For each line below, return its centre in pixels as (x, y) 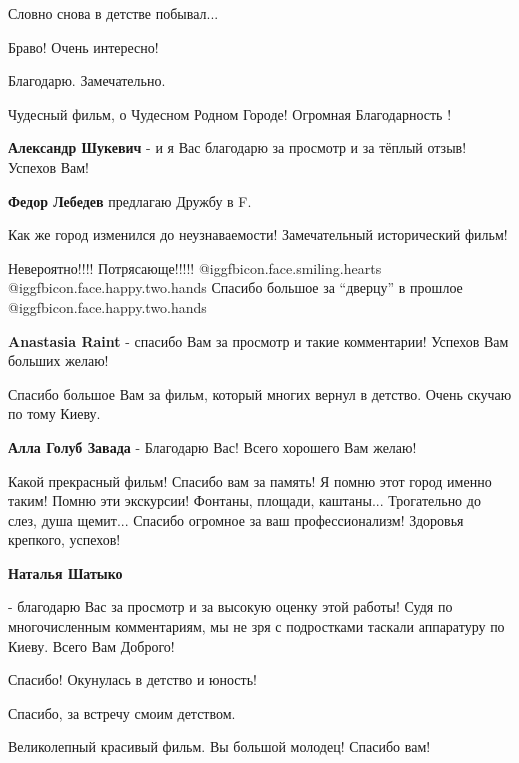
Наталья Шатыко (65, 572)
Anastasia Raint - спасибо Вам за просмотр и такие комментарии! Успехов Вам (258, 340)
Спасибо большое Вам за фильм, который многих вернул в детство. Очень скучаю (260, 393)
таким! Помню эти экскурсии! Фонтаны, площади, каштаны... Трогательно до (244, 500)
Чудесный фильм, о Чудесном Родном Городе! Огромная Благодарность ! (230, 113)
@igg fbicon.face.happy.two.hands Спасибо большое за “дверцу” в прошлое (235, 287)
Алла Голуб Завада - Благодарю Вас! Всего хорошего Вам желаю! (212, 446)
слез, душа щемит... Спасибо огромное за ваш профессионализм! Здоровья (236, 519)
